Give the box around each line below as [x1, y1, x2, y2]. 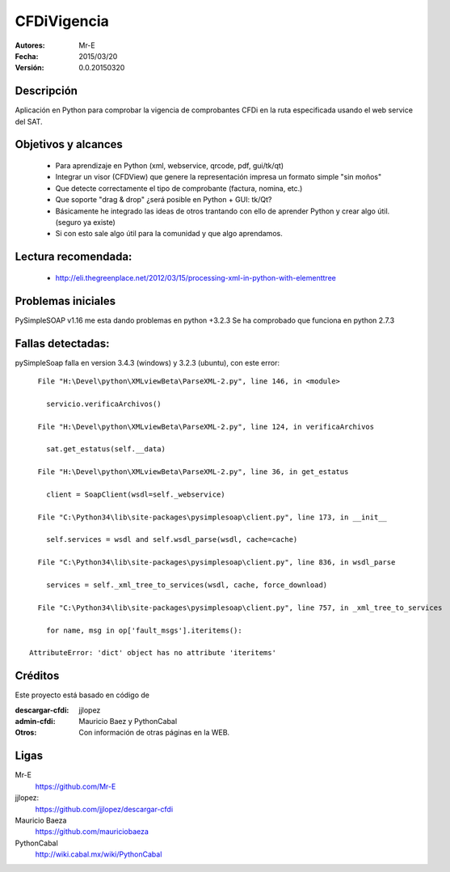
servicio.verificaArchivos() [45, 399, 162, 408]
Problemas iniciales [15, 294, 116, 307]
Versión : [15, 63, 44, 73]
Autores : [15, 40, 45, 50]
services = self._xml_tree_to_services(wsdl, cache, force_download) [45, 581, 328, 590]
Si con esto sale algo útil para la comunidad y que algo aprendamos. [55, 229, 283, 239]
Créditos [15, 669, 60, 683]
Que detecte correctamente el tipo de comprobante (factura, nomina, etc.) [55, 183, 303, 193]
